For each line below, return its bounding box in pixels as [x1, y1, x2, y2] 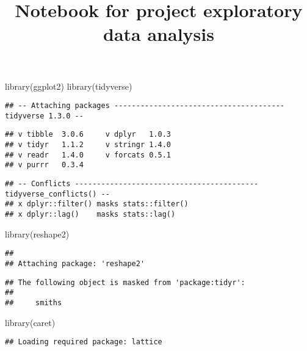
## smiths [5, 298, 62, 307]
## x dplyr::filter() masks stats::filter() [5, 200, 189, 209]
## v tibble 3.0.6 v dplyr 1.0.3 [5, 130, 172, 139]
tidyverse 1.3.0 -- [5, 111, 84, 120]
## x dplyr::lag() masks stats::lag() [5, 210, 176, 219]
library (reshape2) [5, 227, 70, 240]
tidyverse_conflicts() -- [5, 189, 110, 198]
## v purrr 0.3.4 [5, 161, 84, 170]
